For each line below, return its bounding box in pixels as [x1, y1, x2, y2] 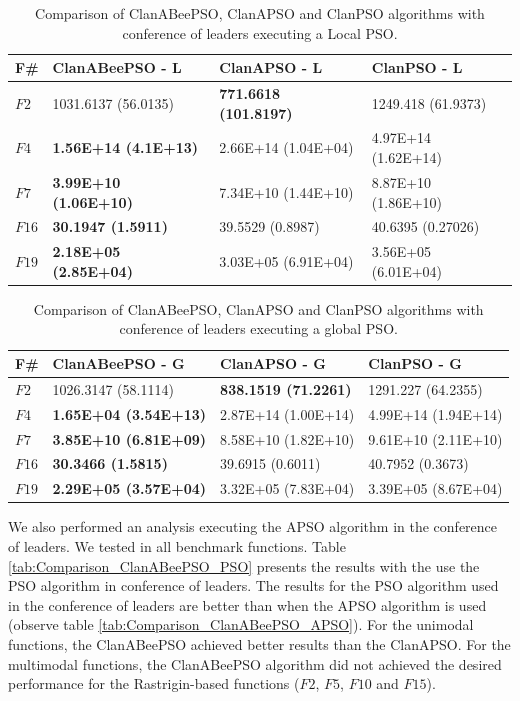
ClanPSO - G [368, 353, 462, 374]
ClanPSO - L [371, 57, 463, 78]
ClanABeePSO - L [52, 57, 182, 78]
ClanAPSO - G [220, 353, 326, 374]
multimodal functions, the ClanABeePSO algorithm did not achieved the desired [8, 653, 502, 674]
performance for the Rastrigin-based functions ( [8, 673, 300, 694]
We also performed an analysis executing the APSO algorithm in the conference [8, 516, 498, 537]
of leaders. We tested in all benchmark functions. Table [8, 535, 346, 556]
